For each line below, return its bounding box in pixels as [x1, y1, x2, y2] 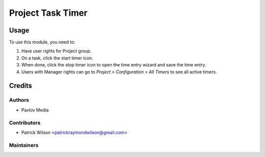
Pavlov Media [21, 107, 49, 113]
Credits [9, 82, 32, 90]
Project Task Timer [9, 7, 88, 18]
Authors [9, 96, 29, 103]
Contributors [9, 119, 41, 126]
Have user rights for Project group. [21, 48, 92, 54]
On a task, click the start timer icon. [21, 55, 93, 61]
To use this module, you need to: [9, 39, 76, 45]
